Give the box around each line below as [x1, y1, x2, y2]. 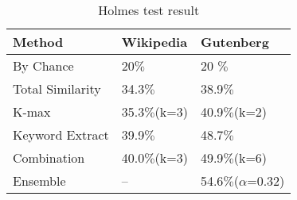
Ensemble [13, 171, 66, 190]
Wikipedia [121, 33, 188, 51]
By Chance [13, 56, 74, 75]
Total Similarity [13, 79, 101, 98]
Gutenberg [200, 33, 269, 51]
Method [13, 33, 64, 51]
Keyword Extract [13, 125, 109, 144]
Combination [13, 148, 85, 167]
